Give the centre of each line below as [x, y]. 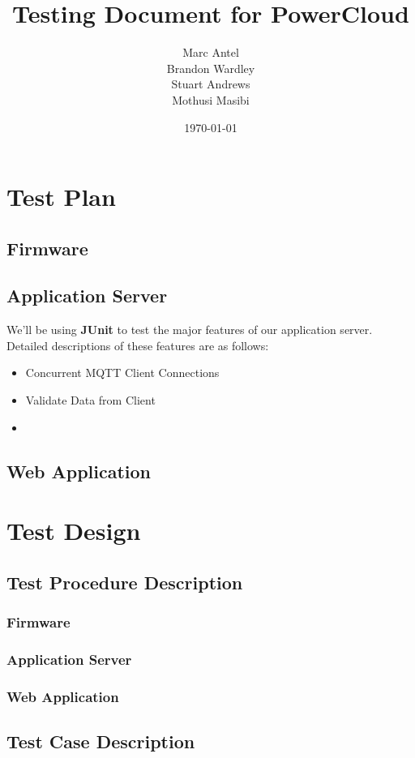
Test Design [74, 531]
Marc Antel [211, 52]
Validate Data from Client [90, 400]
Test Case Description [101, 741]
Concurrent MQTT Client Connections [122, 373]
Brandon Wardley [211, 68]
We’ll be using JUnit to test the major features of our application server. [190, 330]
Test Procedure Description [125, 582]
